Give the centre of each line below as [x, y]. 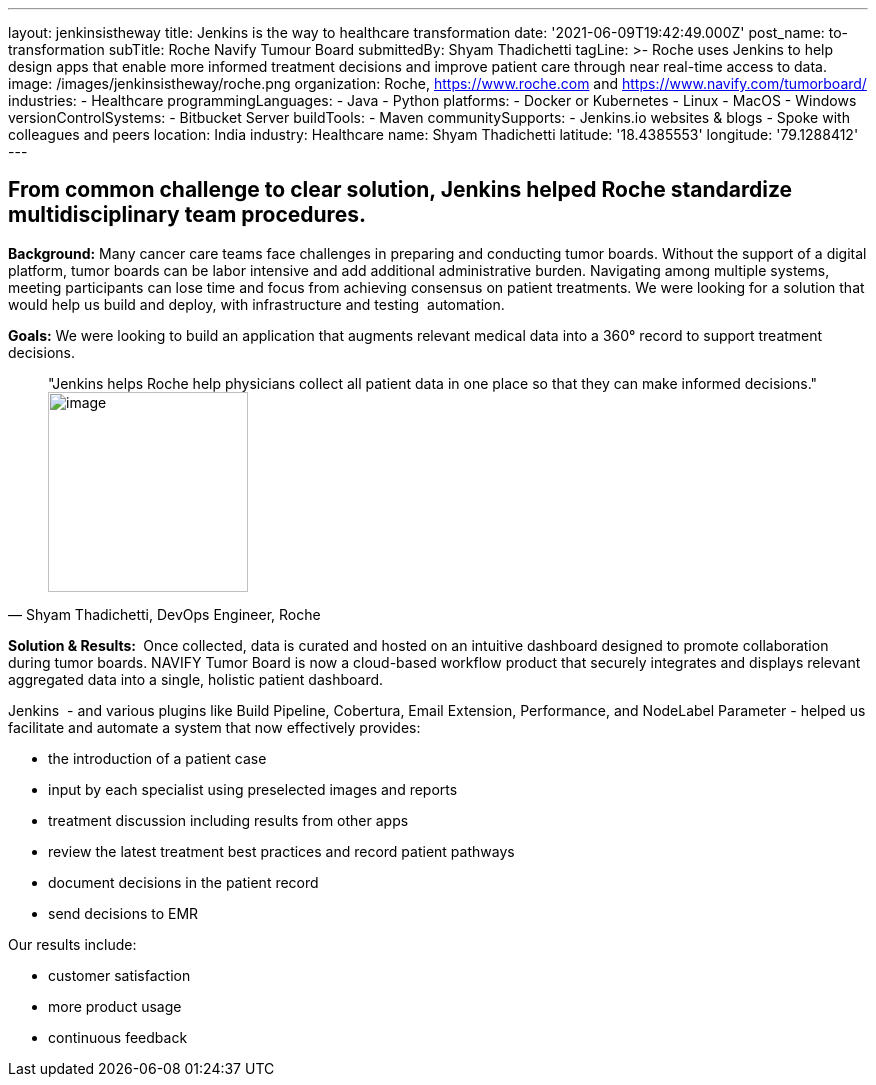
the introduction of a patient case [157, 758]
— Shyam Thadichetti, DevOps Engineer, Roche [164, 614]
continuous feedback [118, 1037]
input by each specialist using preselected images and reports [253, 789]
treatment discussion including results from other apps [228, 820]
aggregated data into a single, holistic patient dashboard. [196, 679]
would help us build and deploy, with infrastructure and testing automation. [256, 304]
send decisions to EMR [123, 913]
